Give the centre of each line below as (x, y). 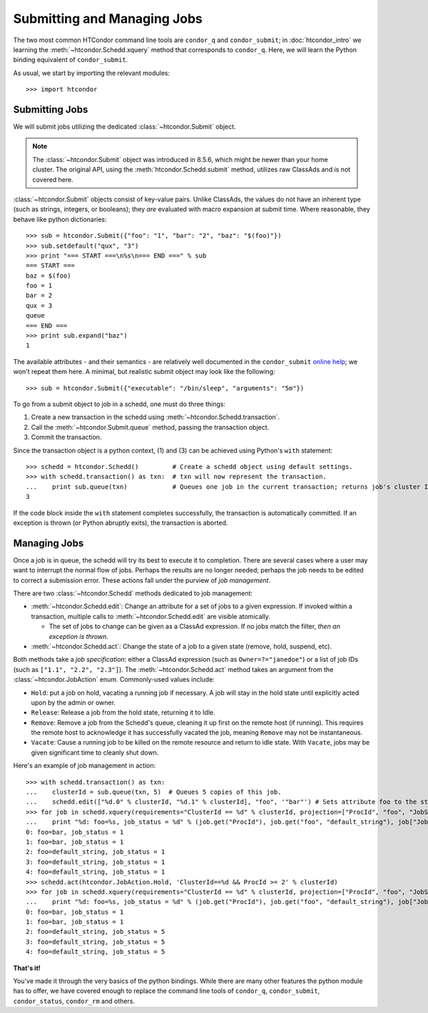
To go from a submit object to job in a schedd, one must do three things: (119, 404)
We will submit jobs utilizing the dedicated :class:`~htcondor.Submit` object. (124, 127)
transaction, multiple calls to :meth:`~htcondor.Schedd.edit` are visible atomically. (151, 616)
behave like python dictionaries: (60, 219)
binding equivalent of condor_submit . (71, 60)
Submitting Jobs (51, 110)
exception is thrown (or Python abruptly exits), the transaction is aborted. (121, 523)
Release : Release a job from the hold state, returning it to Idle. (123, 712)
